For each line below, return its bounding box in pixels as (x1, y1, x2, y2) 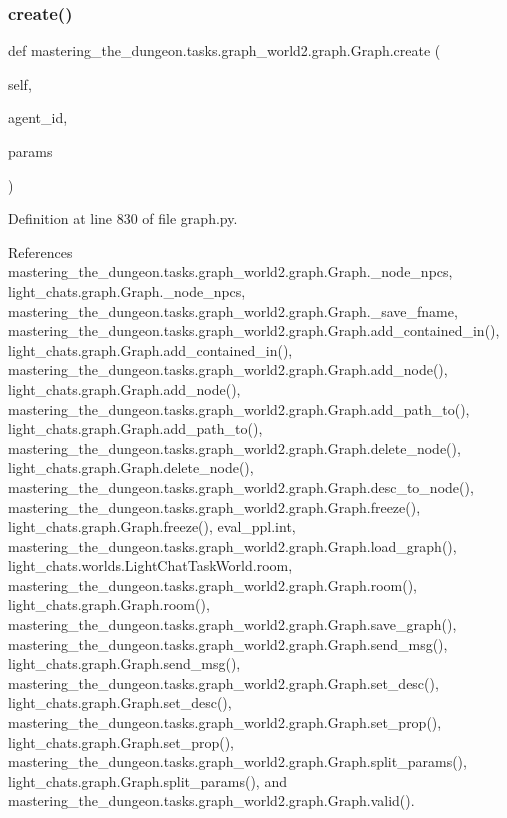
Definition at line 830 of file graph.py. (8, 208, 238, 229)
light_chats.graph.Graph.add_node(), (8, 378, 241, 399)
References (8, 241, 73, 262)
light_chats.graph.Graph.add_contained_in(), (8, 339, 293, 360)
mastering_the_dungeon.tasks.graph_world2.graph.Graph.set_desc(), (8, 672, 439, 693)
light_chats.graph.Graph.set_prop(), (8, 731, 234, 752)
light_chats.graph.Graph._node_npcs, (8, 280, 246, 301)
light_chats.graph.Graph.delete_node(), (8, 457, 254, 478)
